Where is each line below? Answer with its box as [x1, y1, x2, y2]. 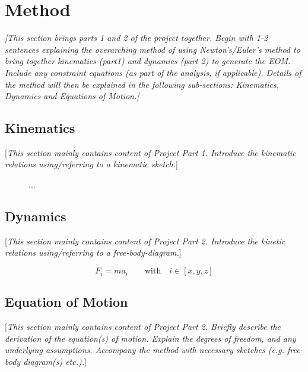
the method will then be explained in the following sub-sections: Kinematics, [5, 78, 280, 90]
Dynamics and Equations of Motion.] [5, 90, 139, 102]
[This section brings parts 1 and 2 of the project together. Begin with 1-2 [5, 31, 268, 44]
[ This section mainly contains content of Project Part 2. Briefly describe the [5, 320, 281, 333]
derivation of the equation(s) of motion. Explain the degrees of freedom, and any [5, 332, 296, 344]
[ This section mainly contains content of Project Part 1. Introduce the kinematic [5, 146, 296, 158]
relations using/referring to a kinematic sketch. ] [5, 158, 178, 170]
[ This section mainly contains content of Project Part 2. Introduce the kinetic [5, 234, 285, 247]
